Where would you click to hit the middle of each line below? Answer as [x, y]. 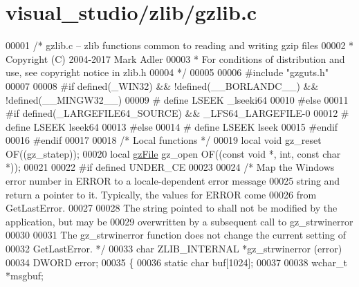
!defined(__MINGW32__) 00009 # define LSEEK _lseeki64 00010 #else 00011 [177, 99]
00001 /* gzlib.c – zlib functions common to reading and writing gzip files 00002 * [180, 45]
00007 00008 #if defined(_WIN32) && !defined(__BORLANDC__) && [162, 85]
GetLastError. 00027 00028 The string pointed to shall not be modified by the [172, 208]
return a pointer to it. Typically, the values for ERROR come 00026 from [161, 194]
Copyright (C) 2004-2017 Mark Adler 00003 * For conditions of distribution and [175, 58]
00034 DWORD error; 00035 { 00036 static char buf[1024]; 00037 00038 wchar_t [177, 262]
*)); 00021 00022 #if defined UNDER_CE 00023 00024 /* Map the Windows [170, 167]
